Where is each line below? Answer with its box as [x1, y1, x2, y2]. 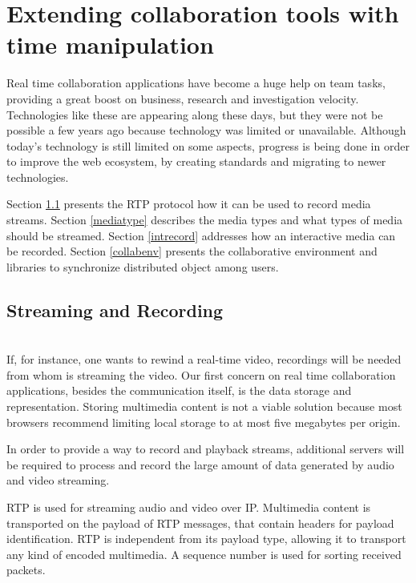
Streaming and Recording [6, 297, 224, 322]
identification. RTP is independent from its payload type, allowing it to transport [6, 530, 406, 547]
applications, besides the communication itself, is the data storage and [6, 382, 352, 399]
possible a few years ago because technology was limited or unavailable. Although [6, 122, 406, 139]
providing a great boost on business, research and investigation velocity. [6, 90, 359, 107]
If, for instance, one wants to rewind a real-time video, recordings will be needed [6, 351, 402, 368]
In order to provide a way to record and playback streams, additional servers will [6, 440, 405, 457]
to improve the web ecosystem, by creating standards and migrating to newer [6, 153, 386, 170]
